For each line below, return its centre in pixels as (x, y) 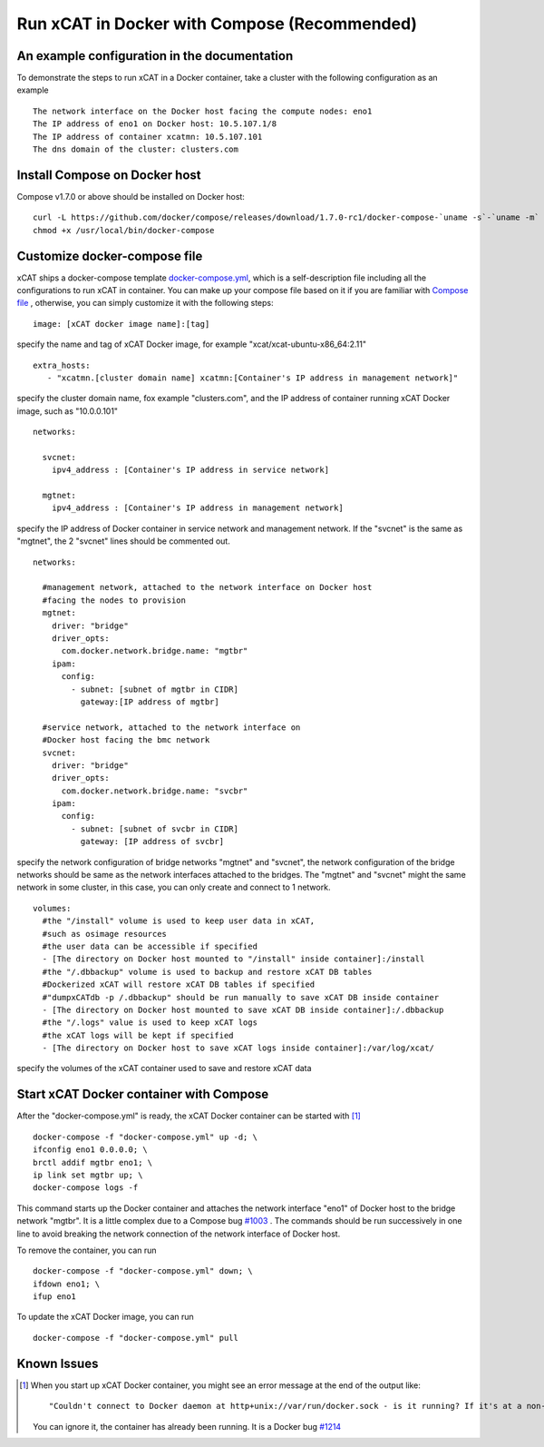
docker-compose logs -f (86, 1188)
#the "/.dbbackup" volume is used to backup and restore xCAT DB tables (207, 972)
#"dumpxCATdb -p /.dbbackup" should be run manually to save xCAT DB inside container (241, 997)
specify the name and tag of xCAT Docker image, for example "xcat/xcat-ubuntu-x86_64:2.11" (192, 344)
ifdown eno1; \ (67, 1284)
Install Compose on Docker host (109, 175)
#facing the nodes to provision (114, 600)
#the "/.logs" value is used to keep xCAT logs (150, 1023)
